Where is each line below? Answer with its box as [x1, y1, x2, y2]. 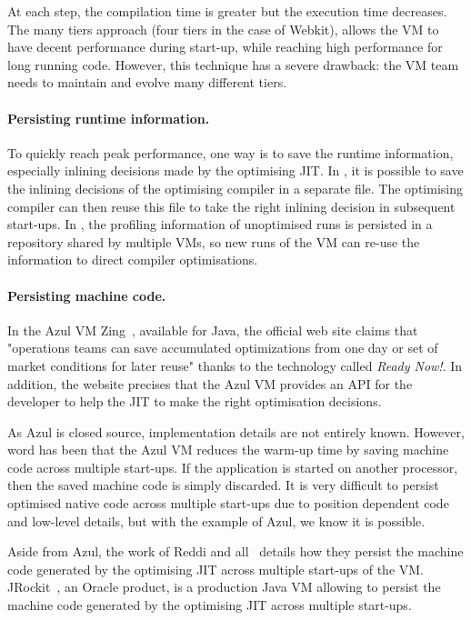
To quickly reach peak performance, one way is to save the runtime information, [7, 143, 454, 162]
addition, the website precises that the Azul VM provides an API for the [7, 374, 413, 393]
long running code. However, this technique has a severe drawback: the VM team [7, 55, 459, 74]
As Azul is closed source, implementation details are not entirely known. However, [7, 422, 465, 441]
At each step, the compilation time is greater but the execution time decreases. [7, 2, 447, 20]
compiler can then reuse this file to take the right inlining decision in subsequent [7, 196, 456, 215]
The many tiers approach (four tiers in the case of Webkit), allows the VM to [7, 19, 439, 38]
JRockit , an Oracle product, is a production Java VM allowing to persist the [7, 577, 441, 596]
